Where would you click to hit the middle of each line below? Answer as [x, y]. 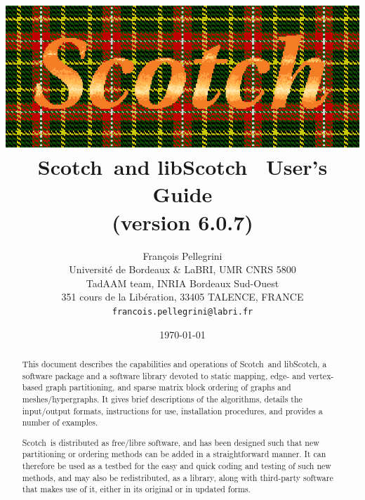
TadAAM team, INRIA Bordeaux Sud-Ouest [182, 283]
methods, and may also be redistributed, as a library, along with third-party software [178, 477]
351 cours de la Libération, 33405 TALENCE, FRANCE [182, 297]
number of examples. [60, 422]
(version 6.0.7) [182, 222]
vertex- [321, 375]
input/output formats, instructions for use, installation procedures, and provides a [172, 410]
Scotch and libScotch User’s [182, 167]
